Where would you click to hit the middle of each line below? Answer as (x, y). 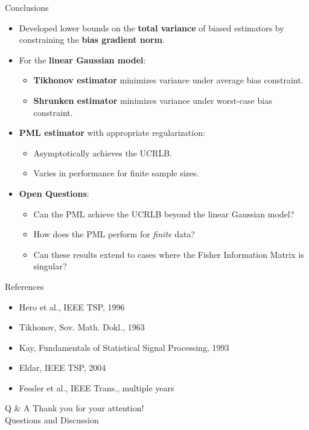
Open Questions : (54, 193)
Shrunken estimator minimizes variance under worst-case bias (153, 100)
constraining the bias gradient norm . (92, 40)
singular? (50, 266)
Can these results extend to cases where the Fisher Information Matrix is (169, 254)
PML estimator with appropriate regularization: (112, 133)
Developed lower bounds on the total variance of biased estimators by (151, 27)
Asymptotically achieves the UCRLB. (103, 152)
